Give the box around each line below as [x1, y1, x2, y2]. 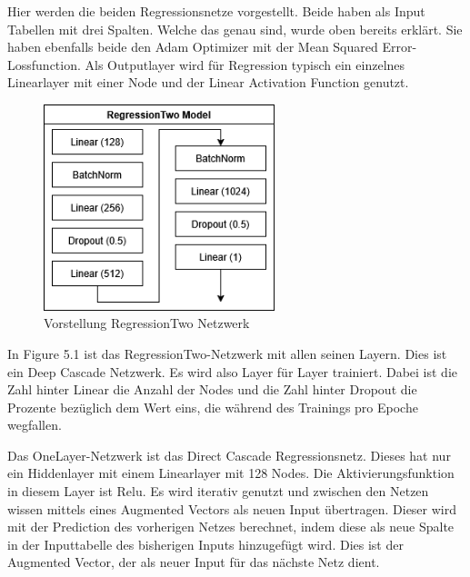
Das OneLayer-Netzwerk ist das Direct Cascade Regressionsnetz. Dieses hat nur [7, 445, 451, 464]
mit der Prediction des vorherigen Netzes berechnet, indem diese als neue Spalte [7, 517, 455, 536]
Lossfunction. [7, 55, 81, 74]
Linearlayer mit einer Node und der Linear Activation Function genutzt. [7, 73, 409, 92]
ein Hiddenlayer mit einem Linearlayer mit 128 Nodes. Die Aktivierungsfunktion [7, 463, 455, 482]
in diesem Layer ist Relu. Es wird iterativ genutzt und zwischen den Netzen [7, 482, 429, 501]
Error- [382, 37, 417, 56]
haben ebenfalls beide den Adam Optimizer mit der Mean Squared [7, 37, 378, 56]
